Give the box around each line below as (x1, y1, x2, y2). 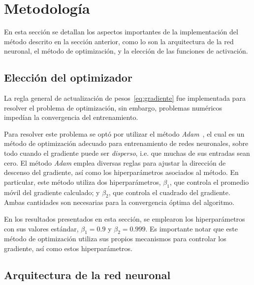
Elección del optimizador (4, 70, 132, 85)
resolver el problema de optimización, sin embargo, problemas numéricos (4, 102, 222, 113)
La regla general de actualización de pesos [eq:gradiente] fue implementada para (4, 93, 246, 103)
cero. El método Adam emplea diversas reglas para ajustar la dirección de (4, 157, 226, 168)
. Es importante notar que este (145, 223, 238, 233)
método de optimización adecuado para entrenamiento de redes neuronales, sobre (4, 138, 249, 148)
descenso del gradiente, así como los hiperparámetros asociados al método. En (4, 167, 239, 177)
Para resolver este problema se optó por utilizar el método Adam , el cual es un (4, 128, 245, 139)
